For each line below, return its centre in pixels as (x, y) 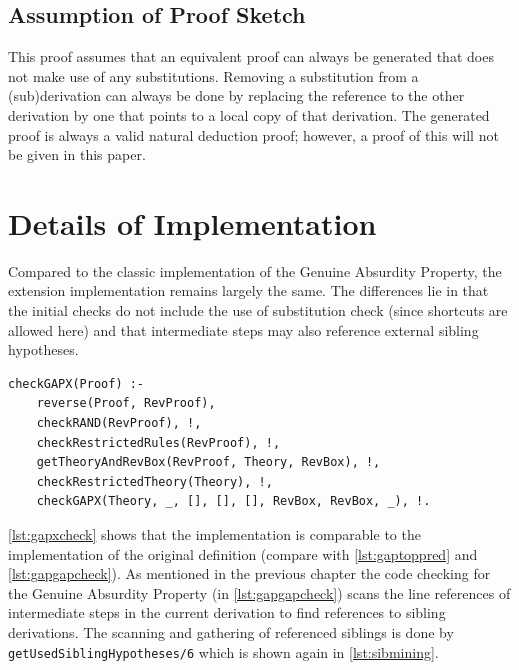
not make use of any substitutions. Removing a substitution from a (213, 75)
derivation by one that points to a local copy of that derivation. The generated (249, 114)
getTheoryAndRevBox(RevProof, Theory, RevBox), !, (208, 462)
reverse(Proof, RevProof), (126, 403)
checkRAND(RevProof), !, (119, 423)
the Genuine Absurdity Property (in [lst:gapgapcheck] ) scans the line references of (259, 592)
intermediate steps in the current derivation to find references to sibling (227, 612)
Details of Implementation (192, 222)
